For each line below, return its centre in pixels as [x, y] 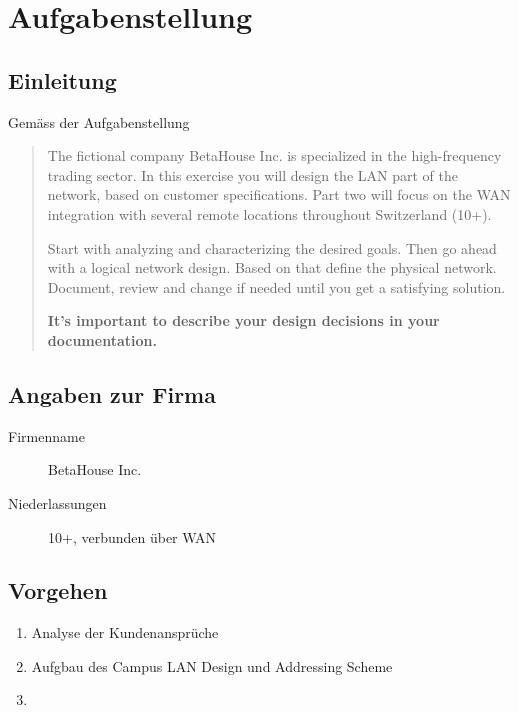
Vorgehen [58, 590]
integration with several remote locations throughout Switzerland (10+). [269, 213]
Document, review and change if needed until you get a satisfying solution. [276, 286]
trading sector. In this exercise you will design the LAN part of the [252, 174]
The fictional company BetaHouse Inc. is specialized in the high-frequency [274, 155]
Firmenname [46, 435]
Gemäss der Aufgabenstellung [99, 121]
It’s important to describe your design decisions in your [243, 320]
